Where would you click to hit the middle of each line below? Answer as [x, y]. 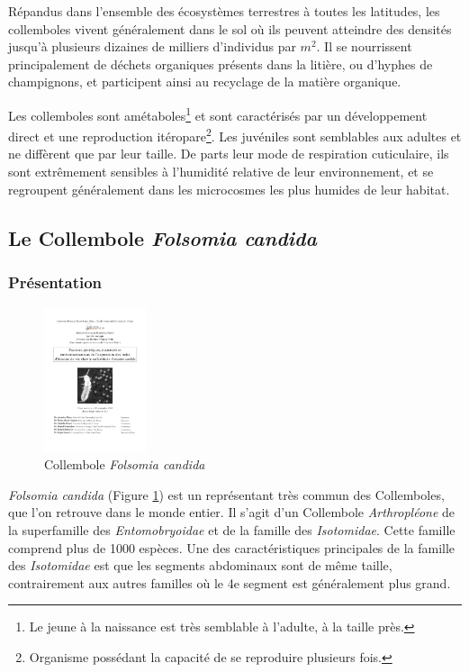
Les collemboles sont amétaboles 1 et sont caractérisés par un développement [218, 114]
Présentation [55, 282]
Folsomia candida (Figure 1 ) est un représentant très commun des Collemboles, [226, 494]
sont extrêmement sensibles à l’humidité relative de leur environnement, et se [221, 172]
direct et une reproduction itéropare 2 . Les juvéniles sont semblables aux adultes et [235, 135]
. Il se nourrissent [364, 46]
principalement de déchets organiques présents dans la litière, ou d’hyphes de [221, 64]
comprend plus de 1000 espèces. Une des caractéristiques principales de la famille [232, 547]
